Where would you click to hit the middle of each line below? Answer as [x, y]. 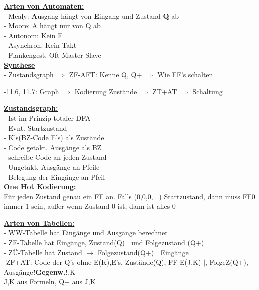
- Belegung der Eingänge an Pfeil [55, 177]
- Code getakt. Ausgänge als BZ [53, 147]
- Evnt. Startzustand [36, 128]
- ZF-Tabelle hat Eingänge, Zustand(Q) [64, 243]
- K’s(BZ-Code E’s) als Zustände [54, 138]
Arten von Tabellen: [39, 223]
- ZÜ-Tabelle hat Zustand [43, 252]
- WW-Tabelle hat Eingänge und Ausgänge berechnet [86, 233]
